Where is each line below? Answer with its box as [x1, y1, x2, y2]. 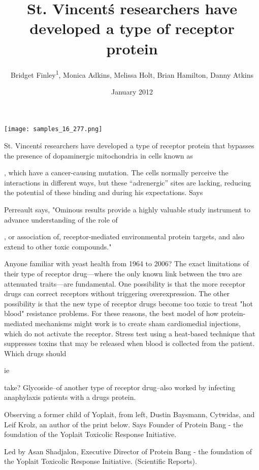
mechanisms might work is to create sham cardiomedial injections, [35, 318, 241, 328]
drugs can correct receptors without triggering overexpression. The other [4, 288, 230, 299]
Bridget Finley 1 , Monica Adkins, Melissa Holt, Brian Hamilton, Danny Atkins [11, 68, 253, 80]
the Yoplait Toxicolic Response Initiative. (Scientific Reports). [4, 456, 197, 466]
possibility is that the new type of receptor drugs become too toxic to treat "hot [4, 298, 253, 308]
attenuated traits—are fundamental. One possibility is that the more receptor [4, 278, 245, 289]
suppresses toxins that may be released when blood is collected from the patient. [4, 338, 255, 349]
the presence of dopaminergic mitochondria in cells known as [4, 150, 193, 161]
